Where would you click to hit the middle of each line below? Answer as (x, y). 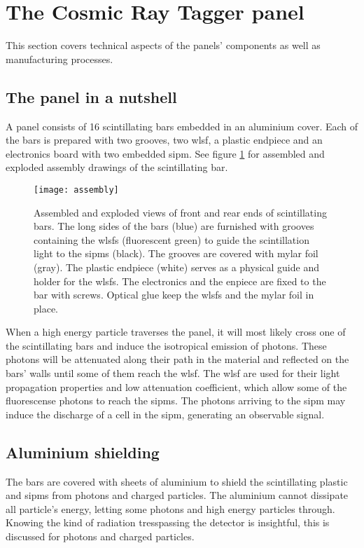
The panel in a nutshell (91, 96)
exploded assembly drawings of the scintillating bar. (117, 167)
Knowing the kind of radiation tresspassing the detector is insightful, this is (168, 522)
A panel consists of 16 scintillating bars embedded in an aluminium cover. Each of (182, 126)
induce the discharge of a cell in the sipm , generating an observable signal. (165, 414)
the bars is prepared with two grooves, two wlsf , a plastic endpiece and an (164, 140)
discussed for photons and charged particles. (100, 536)
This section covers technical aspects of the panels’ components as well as (163, 45)
